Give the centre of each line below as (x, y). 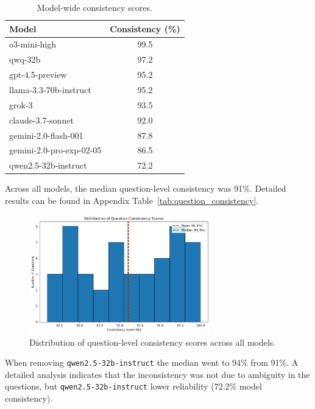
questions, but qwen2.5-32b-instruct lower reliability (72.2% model (133, 386)
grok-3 (21, 104)
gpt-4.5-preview (38, 75)
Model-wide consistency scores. (94, 7)
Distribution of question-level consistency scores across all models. (153, 342)
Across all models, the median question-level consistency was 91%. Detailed (146, 188)
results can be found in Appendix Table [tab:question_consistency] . (132, 200)
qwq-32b (25, 59)
